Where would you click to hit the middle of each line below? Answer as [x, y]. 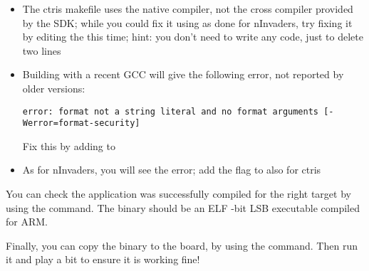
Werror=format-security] [81, 123]
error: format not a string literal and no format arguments [171, 111]
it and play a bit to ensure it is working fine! [103, 259]
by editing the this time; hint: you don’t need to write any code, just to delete [193, 37]
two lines [42, 50]
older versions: [54, 88]
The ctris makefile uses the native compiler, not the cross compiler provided [188, 9]
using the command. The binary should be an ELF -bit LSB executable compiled [183, 207]
